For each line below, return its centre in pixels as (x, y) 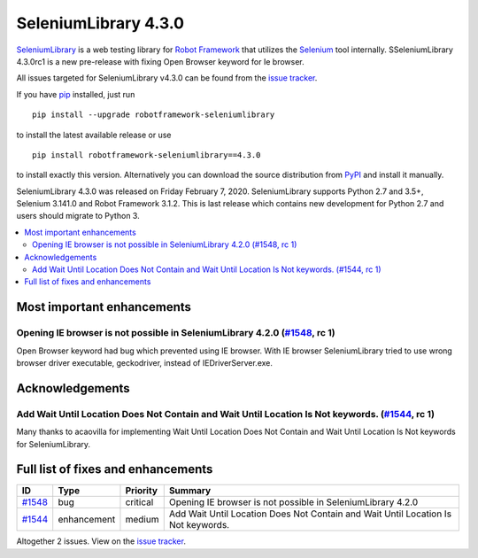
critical (139, 502)
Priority (142, 491)
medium (142, 520)
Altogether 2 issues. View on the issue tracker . (101, 541)
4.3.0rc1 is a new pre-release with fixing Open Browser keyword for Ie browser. (160, 61)
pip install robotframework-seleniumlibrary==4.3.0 (146, 155)
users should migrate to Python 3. (78, 216)
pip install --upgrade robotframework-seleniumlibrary (154, 115)
